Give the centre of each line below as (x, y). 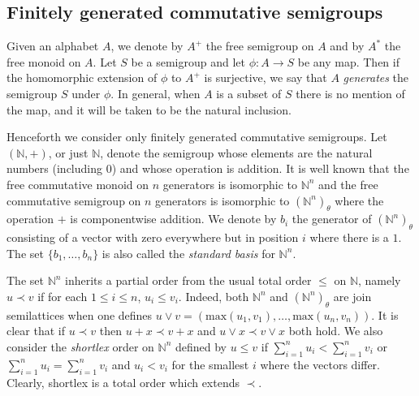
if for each (63, 296)
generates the (376, 77)
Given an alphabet (53, 46)
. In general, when (156, 93)
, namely (380, 280)
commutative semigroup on (74, 200)
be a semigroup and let (188, 61)
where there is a (349, 237)
